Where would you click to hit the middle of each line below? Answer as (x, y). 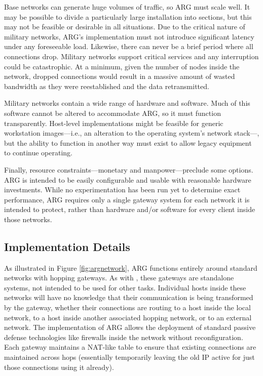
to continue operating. (39, 153)
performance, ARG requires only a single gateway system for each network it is (127, 199)
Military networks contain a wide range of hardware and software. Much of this (127, 103)
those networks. (28, 219)
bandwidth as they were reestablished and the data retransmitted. (107, 86)
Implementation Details (67, 246)
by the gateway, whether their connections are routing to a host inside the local (127, 307)
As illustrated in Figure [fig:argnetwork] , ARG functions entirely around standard (131, 267)
